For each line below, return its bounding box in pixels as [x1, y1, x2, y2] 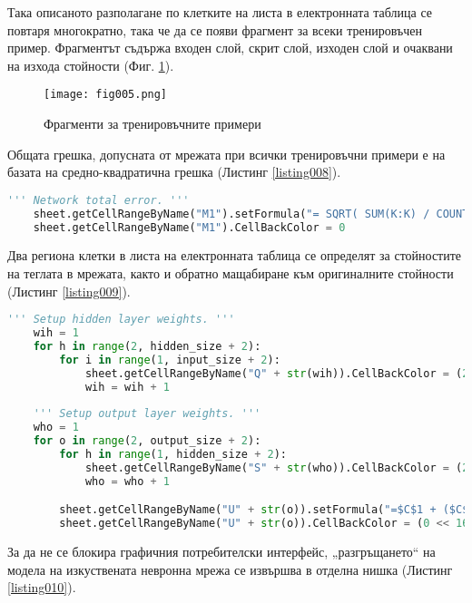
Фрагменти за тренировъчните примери [44, 114, 261, 133]
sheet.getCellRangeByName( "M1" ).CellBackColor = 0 [33, 220, 346, 234]
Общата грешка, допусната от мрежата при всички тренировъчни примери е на [7, 144, 446, 163]
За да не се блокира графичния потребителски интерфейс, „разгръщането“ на [7, 542, 436, 560]
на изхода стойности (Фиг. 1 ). [7, 55, 174, 74]
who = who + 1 [84, 474, 171, 488]
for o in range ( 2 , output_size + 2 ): [33, 434, 261, 448]
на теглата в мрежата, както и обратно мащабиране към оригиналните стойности [7, 264, 454, 283]
